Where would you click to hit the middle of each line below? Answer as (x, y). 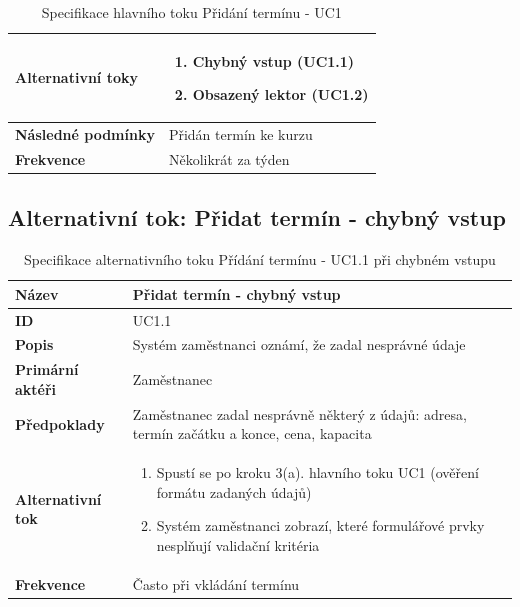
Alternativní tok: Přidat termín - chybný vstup (257, 217)
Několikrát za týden (229, 158)
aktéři (36, 388)
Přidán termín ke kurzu (240, 134)
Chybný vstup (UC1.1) (273, 60)
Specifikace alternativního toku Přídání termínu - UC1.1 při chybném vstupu (260, 259)
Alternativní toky (76, 77)
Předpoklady (60, 423)
